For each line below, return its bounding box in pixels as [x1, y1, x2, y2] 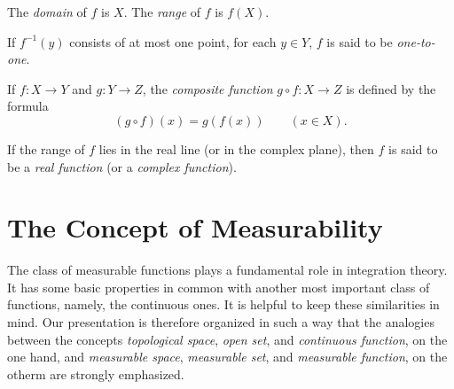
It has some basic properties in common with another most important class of [7, 277, 430, 296]
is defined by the [346, 79, 436, 97]
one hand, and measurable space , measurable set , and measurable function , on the [7, 347, 448, 366]
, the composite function [142, 79, 273, 97]
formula [7, 97, 49, 115]
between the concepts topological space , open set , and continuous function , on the [7, 330, 448, 348]
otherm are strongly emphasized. [7, 364, 184, 383]
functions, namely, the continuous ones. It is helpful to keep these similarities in [7, 295, 440, 314]
